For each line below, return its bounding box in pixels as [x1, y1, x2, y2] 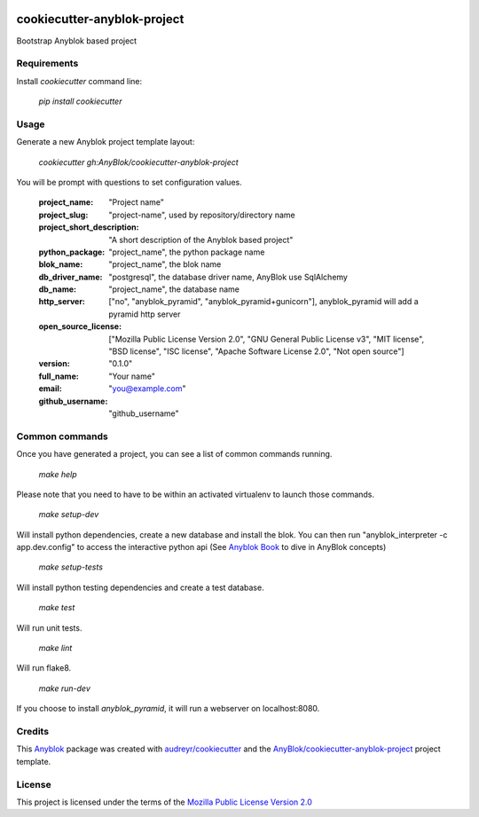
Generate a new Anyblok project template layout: [16, 137, 195, 147]
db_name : [38, 284, 77, 295]
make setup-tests [38, 562, 104, 572]
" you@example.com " [108, 383, 186, 394]
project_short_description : [38, 222, 139, 232]
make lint [38, 643, 73, 654]
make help [38, 468, 77, 479]
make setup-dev [38, 509, 99, 520]
